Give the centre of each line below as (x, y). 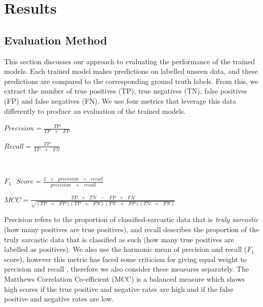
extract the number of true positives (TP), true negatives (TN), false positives (126, 91)
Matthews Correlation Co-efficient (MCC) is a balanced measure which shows (125, 278)
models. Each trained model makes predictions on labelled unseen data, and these (131, 71)
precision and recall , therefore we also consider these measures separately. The (126, 269)
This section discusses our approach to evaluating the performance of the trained (129, 61)
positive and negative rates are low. (59, 299)
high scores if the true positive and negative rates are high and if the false (119, 289)
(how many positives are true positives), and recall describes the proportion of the (132, 229)
